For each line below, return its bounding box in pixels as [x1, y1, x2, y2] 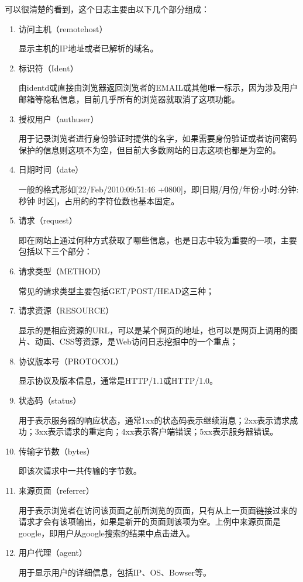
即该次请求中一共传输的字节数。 [18, 464, 142, 477]
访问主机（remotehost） [18, 22, 108, 35]
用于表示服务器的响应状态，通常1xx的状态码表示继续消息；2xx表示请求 [18, 414, 290, 426]
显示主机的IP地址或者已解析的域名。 [18, 42, 159, 54]
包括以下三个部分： [18, 245, 92, 257]
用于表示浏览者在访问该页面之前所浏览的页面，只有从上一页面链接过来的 [18, 504, 297, 516]
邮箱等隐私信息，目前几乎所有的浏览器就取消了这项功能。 [18, 92, 240, 105]
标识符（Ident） [18, 61, 78, 74]
